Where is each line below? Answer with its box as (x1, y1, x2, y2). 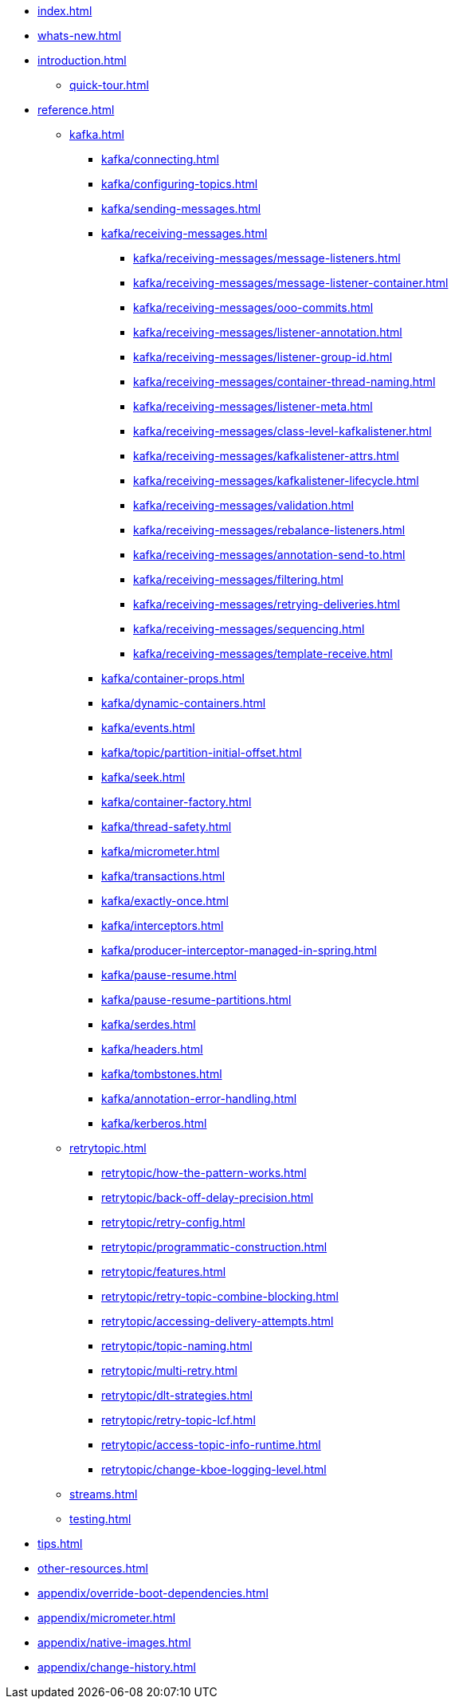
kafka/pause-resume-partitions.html (101, 993, 292, 1006)
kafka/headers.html (101, 1042, 203, 1056)
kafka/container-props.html (101, 671, 245, 685)
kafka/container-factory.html (101, 795, 252, 809)
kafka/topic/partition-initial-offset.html (101, 746, 302, 759)
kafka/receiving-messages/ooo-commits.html (133, 301, 374, 314)
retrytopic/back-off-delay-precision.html (101, 1191, 314, 1204)
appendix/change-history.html (37, 1660, 196, 1674)
